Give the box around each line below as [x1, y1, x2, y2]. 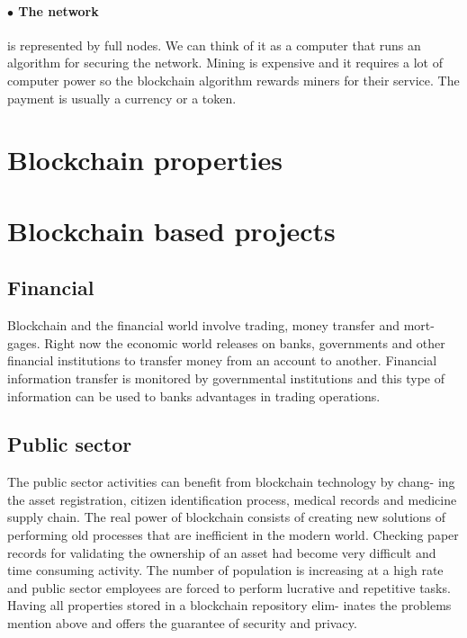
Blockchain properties [7, 141, 283, 178]
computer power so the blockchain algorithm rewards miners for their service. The [7, 70, 460, 89]
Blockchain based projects [7, 211, 336, 248]
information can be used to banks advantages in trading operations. [7, 386, 381, 405]
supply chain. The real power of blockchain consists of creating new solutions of [7, 508, 446, 526]
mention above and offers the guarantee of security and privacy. [7, 614, 357, 633]
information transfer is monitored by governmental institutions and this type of [7, 368, 445, 387]
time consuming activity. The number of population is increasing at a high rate [7, 561, 444, 580]
